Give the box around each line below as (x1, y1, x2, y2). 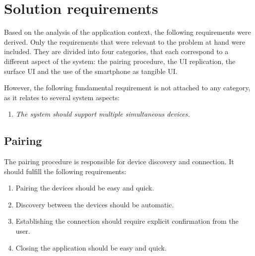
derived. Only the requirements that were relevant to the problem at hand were (4, 36, 246, 47)
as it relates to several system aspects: (4, 92, 120, 102)
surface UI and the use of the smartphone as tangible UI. (4, 65, 178, 76)
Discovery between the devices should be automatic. (15, 199, 174, 209)
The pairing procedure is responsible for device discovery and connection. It (4, 156, 234, 167)
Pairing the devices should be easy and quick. (15, 183, 154, 193)
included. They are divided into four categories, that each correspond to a (4, 46, 229, 57)
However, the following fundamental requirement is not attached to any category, (4, 82, 251, 93)
